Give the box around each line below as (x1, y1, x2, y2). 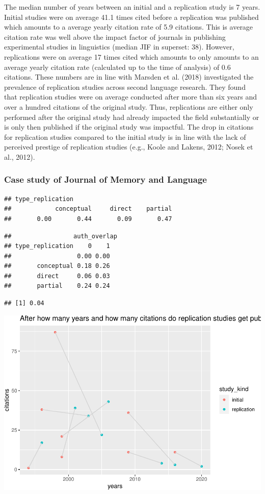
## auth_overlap (4, 232, 117, 240)
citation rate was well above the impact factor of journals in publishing (4, 31, 226, 42)
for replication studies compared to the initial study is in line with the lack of (4, 131, 246, 142)
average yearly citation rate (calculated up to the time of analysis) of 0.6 (4, 61, 231, 72)
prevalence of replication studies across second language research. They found (4, 81, 246, 92)
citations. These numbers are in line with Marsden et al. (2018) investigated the (4, 71, 254, 82)
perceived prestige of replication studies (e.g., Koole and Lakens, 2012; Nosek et (4, 141, 253, 152)
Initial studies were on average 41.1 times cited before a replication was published (4, 11, 259, 22)
